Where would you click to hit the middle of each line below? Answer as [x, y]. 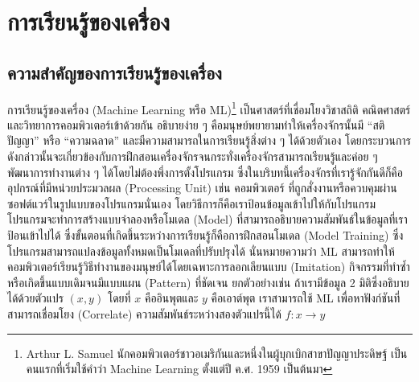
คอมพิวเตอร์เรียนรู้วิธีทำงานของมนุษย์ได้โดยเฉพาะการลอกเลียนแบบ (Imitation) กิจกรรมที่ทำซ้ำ [209, 267]
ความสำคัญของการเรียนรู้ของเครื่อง [115, 72]
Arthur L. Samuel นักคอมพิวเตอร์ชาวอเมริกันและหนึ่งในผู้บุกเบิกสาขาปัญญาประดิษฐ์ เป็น [217, 353]
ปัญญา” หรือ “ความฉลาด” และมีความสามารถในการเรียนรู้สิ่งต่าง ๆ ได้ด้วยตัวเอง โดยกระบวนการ [209, 140]
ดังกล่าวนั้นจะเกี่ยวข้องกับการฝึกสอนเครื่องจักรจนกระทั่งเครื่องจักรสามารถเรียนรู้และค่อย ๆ [193, 156]
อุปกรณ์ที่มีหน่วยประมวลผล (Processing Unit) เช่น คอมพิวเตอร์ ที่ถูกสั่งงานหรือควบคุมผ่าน [202, 188]
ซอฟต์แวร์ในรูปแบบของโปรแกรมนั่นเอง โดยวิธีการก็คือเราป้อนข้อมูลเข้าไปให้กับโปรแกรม [191, 203]
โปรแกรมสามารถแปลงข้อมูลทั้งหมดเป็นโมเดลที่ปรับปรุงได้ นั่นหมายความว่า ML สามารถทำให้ [201, 251]
